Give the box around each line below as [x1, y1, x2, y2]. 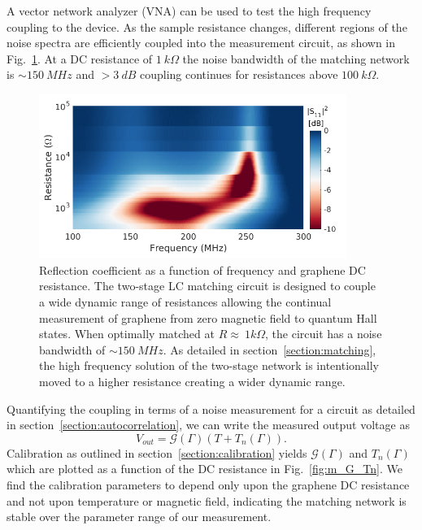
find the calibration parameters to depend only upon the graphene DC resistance [7, 476, 410, 493]
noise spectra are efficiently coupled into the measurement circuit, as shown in [7, 34, 396, 51]
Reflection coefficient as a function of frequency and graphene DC [39, 261, 366, 278]
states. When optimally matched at [39, 325, 215, 342]
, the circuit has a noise [265, 325, 382, 342]
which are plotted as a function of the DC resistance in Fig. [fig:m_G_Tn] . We [7, 460, 402, 477]
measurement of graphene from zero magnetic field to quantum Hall [39, 309, 377, 326]
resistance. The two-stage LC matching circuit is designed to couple [39, 277, 376, 294]
